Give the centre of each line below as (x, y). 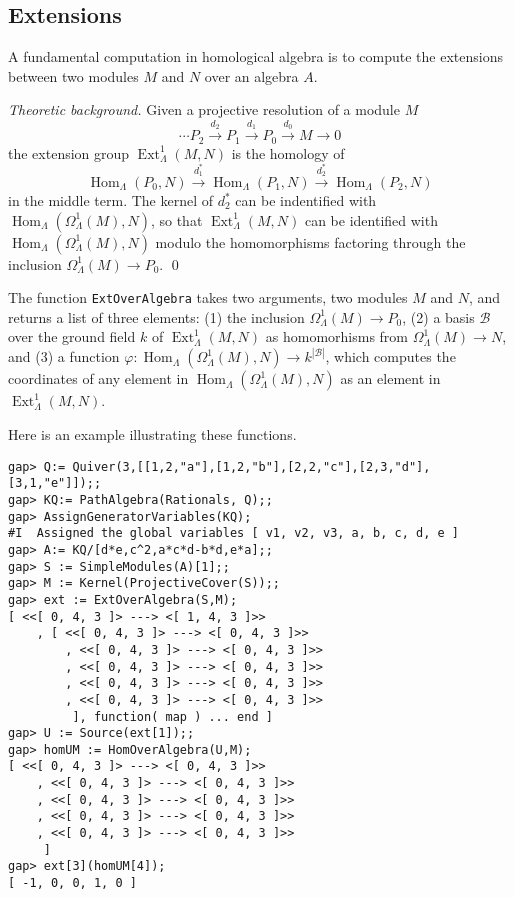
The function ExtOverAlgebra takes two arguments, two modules (208, 297)
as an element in (390, 378)
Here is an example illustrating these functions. (152, 434)
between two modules (73, 75)
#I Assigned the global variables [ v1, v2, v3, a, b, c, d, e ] (234, 533)
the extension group (69, 152)
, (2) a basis (438, 316)
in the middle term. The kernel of (111, 200)
